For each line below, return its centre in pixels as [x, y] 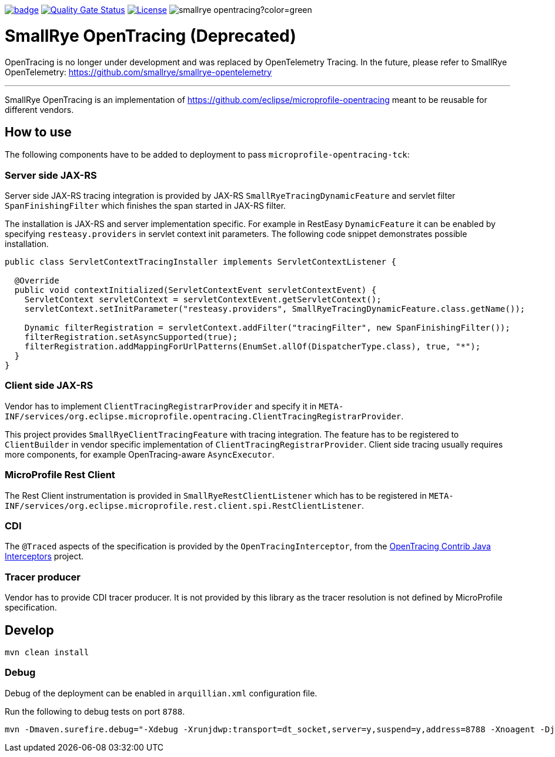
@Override [37, 281]
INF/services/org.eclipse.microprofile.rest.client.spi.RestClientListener [183, 506]
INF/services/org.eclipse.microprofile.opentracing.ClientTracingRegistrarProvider [203, 416]
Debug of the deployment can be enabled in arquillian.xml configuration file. [161, 693]
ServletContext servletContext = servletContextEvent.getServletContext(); [203, 300]
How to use [38, 132]
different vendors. [39, 109]
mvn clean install [47, 652]
